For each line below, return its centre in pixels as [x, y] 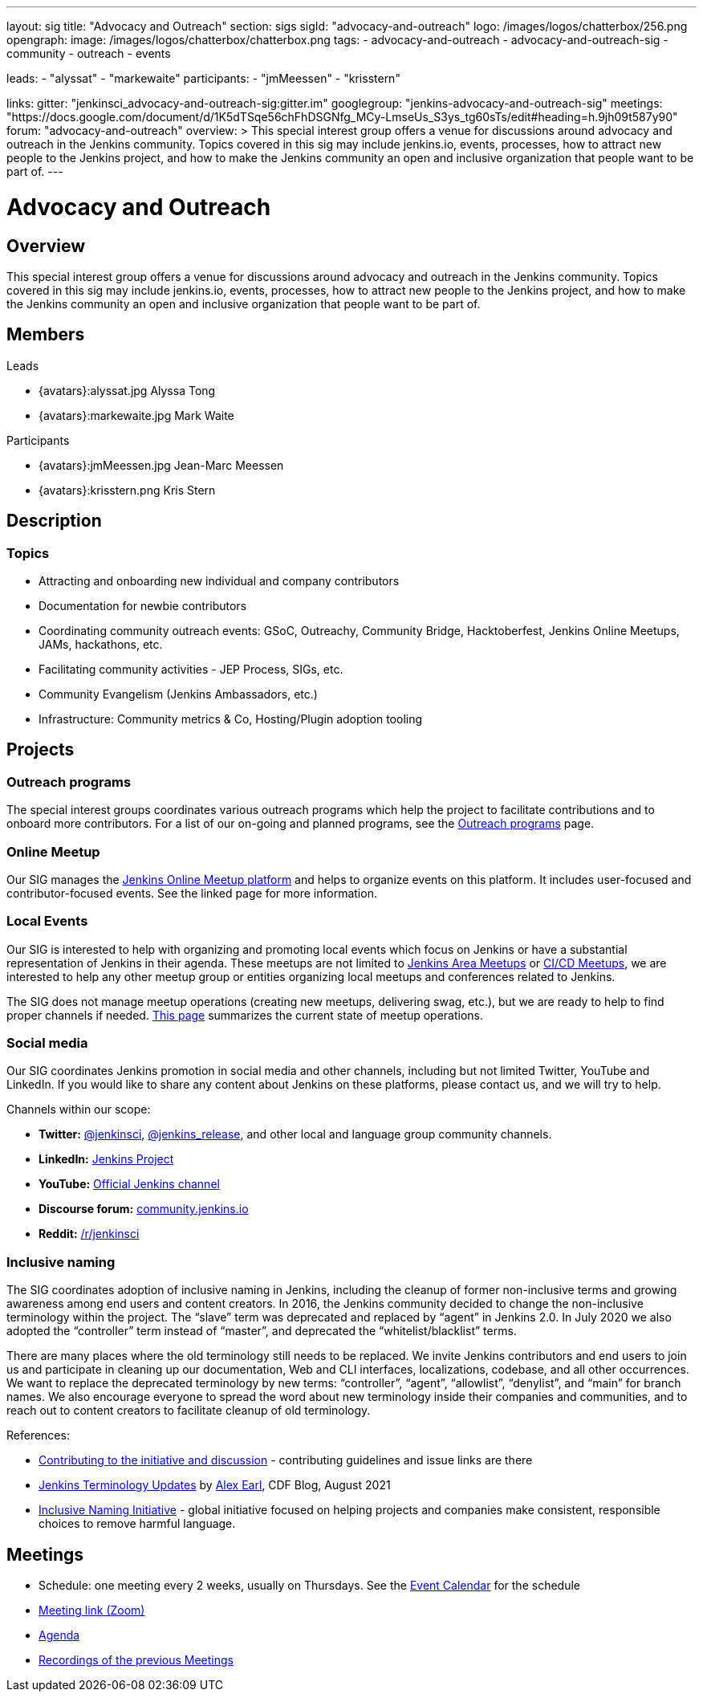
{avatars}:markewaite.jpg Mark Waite [136, 415]
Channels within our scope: [79, 1110]
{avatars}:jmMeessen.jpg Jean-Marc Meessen [161, 465]
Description [54, 521]
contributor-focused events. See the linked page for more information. [192, 893]
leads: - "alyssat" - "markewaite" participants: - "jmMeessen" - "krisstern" [203, 78]
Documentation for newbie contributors [143, 605]
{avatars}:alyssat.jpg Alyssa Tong [127, 390]
